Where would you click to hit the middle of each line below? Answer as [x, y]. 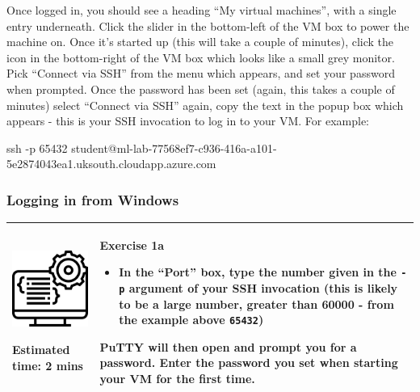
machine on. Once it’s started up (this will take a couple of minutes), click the [200, 42]
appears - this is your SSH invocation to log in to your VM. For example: [188, 121]
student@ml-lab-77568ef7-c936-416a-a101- [174, 148]
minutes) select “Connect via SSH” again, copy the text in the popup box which [205, 105]
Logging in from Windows [93, 199]
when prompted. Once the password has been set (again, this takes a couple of [201, 89]
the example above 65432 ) [191, 320]
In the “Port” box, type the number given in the [258, 272]
